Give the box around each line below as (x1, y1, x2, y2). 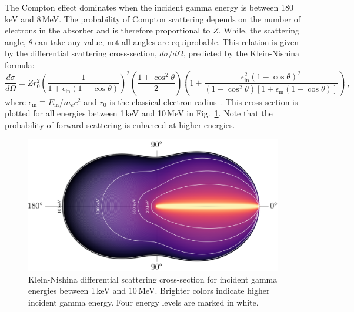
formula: (5, 58, 35, 71)
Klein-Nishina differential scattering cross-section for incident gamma (28, 273, 278, 285)
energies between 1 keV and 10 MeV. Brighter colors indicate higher (28, 284, 270, 297)
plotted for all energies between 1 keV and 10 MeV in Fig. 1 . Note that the (5, 107, 273, 119)
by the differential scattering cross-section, (5, 47, 157, 59)
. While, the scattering (218, 24, 299, 36)
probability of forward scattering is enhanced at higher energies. (5, 119, 235, 130)
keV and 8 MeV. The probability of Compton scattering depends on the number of (5, 12, 301, 25)
